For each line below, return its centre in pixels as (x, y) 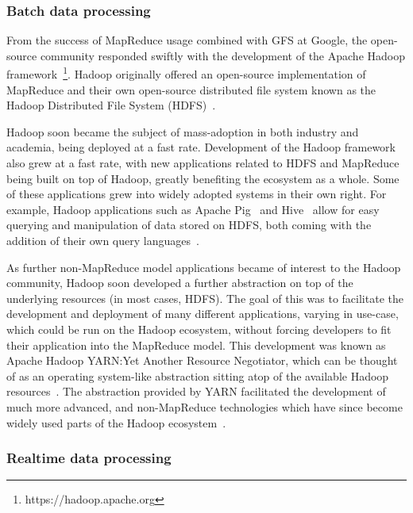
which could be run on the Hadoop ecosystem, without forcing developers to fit (199, 329)
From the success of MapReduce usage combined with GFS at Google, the (187, 40)
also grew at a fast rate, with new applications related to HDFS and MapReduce (203, 163)
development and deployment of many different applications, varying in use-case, (203, 314)
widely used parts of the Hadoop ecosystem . (116, 422)
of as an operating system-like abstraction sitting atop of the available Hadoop (198, 375)
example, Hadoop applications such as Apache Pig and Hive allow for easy (193, 209)
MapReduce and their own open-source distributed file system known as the (191, 89)
